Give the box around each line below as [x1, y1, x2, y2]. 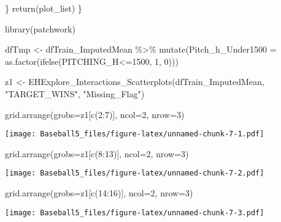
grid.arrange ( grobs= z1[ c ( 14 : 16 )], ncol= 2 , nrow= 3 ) [5, 187, 193, 199]
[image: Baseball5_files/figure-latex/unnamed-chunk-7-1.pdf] [5, 130, 264, 139]
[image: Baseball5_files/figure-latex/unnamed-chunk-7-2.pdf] [5, 169, 264, 178]
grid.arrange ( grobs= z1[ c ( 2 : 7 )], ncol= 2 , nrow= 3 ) [5, 108, 185, 120]
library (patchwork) [5, 22, 75, 35]
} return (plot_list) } [5, 2, 82, 14]
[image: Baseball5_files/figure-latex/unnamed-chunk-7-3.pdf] [5, 208, 264, 217]
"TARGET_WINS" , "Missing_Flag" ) [5, 87, 145, 100]
